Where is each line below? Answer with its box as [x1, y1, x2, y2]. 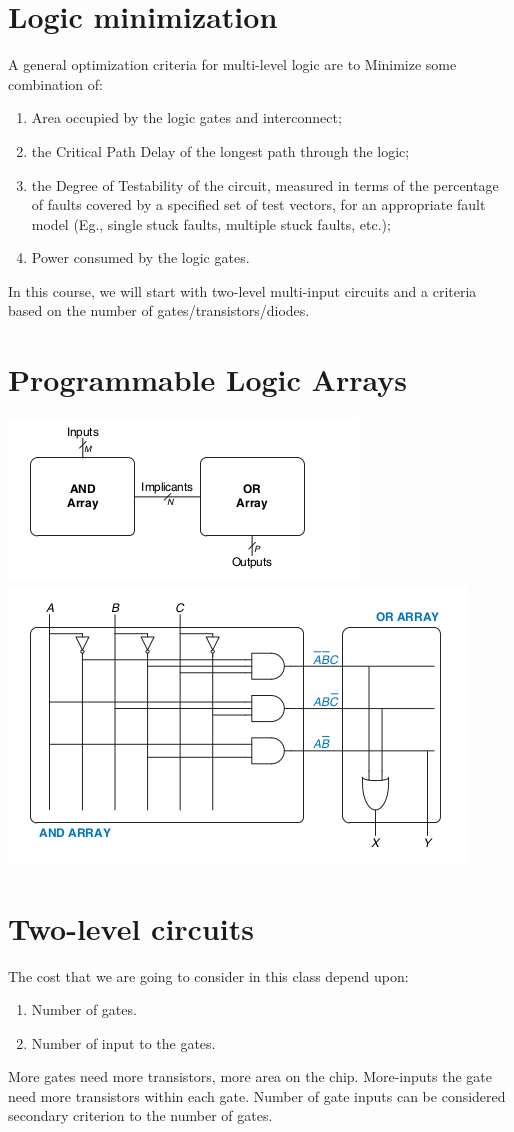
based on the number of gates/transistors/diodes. [8, 300, 310, 321]
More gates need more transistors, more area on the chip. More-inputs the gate [8, 1066, 493, 1087]
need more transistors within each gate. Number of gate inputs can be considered [8, 1085, 506, 1106]
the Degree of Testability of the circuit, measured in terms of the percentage [31, 174, 499, 195]
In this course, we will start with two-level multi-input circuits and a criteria [8, 280, 477, 301]
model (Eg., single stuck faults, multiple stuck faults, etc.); [31, 213, 391, 234]
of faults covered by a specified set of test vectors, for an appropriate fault [31, 194, 486, 215]
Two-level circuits [8, 907, 254, 948]
